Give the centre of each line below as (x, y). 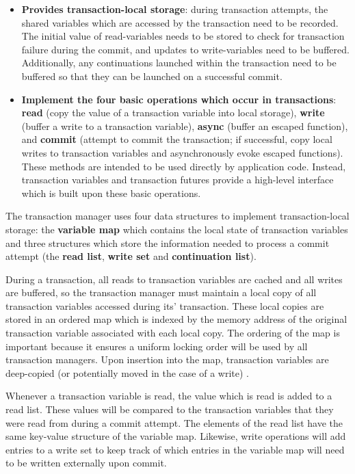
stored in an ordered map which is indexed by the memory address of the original (176, 319)
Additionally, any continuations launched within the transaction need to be (179, 63)
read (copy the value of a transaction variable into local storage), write (173, 113)
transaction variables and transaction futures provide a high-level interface (177, 180)
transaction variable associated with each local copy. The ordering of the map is (173, 333)
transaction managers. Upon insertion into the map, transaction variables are (167, 359)
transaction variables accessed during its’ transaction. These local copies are (165, 305)
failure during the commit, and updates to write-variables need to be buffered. (185, 49)
